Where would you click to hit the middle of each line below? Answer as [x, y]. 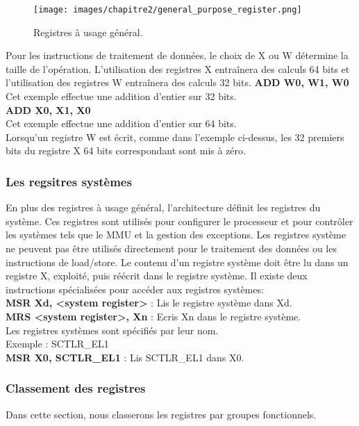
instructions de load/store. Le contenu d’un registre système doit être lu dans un [177, 262]
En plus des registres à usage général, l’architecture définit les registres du [163, 207]
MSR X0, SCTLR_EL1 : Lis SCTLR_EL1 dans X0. [125, 357]
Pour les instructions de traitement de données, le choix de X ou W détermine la [177, 55]
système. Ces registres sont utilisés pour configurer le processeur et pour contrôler [179, 221]
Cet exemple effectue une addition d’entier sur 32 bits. [121, 96]
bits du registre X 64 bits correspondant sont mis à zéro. [126, 150]
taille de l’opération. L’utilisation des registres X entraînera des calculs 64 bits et [178, 68]
